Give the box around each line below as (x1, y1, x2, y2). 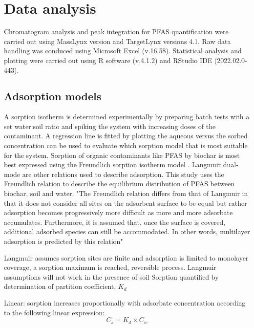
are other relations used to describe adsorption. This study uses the (22, 169, 224, 179)
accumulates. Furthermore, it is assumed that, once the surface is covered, (4, 217, 226, 227)
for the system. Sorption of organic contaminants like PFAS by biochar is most (4, 150, 240, 160)
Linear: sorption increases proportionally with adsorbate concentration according (4, 297, 246, 307)
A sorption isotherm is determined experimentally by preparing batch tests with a (4, 111, 250, 122)
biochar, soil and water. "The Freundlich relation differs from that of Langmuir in (4, 188, 248, 198)
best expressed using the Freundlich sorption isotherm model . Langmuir (4, 159, 221, 170)
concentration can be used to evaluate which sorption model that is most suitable (4, 140, 248, 151)
